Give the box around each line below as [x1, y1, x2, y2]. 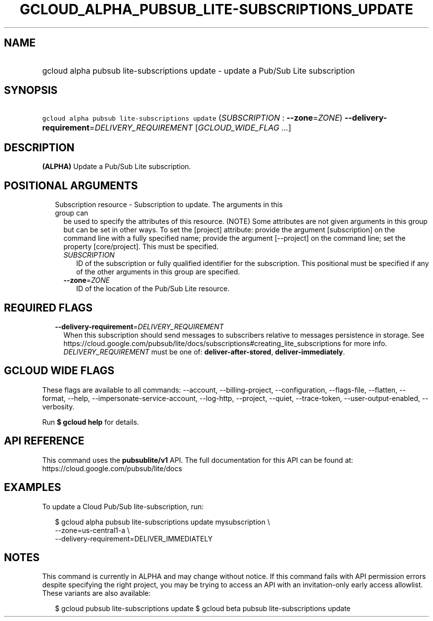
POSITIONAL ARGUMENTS [4, 179, 138, 192]
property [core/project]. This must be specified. [63, 242, 219, 251]
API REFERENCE [4, 435, 85, 447]
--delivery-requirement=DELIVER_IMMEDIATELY [55, 534, 213, 543]
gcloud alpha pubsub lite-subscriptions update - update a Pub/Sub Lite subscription [42, 65, 355, 76]
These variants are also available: [42, 589, 151, 598]
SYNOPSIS [4, 84, 58, 97]
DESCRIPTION [4, 141, 75, 154]
